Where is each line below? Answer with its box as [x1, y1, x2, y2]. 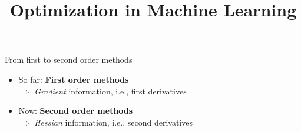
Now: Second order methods [18, 104, 133, 117]
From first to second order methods [5, 53, 133, 66]
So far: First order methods [18, 73, 129, 85]
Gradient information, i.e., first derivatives [34, 84, 187, 97]
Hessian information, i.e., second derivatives [34, 116, 193, 128]
